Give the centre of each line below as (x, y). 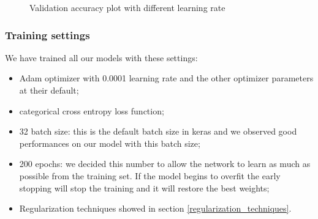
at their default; (49, 90)
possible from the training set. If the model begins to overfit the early (150, 175)
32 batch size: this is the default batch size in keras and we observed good (158, 131)
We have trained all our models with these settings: (101, 57)
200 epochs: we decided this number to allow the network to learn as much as (165, 164)
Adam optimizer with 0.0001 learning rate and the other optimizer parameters (166, 78)
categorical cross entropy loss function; (92, 110)
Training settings (47, 35)
